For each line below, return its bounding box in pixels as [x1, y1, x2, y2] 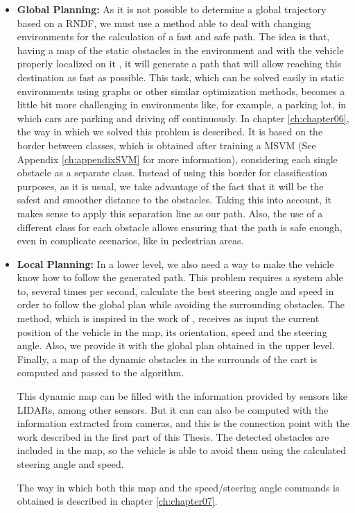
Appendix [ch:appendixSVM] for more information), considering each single [17, 151, 338, 166]
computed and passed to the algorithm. [17, 365, 184, 380]
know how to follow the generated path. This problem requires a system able [17, 270, 343, 285]
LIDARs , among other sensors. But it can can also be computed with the [17, 402, 329, 417]
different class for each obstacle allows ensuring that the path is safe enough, [17, 219, 343, 234]
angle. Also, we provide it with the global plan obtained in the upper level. [17, 338, 335, 353]
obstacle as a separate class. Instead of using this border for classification [17, 165, 328, 180]
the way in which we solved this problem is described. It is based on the [17, 124, 323, 139]
